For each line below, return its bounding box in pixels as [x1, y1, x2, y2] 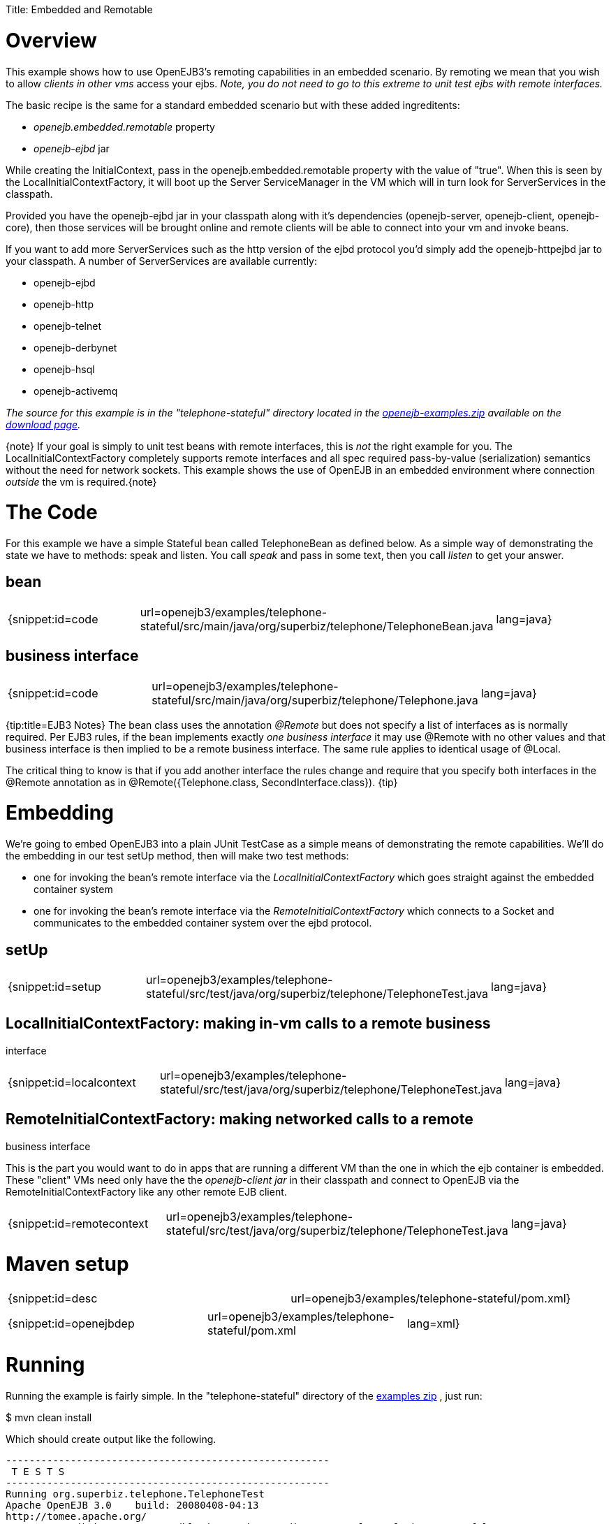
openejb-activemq [34, 384, 118, 397]
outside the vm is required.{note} [6, 475, 157, 488]
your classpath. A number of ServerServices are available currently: [6, 254, 318, 267]
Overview [6, 28, 97, 52]
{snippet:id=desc [8, 1291, 98, 1306]
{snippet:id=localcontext [8, 1075, 136, 1089]
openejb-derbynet [34, 341, 117, 354]
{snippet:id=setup [8, 980, 101, 994]
